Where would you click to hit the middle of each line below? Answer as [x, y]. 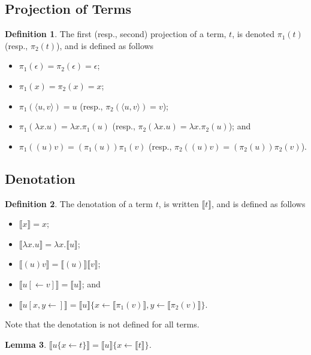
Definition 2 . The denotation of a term [79, 203]
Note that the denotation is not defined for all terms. [102, 324]
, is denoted [253, 34]
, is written [179, 203]
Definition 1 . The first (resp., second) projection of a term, [116, 34]
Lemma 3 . [26, 344]
